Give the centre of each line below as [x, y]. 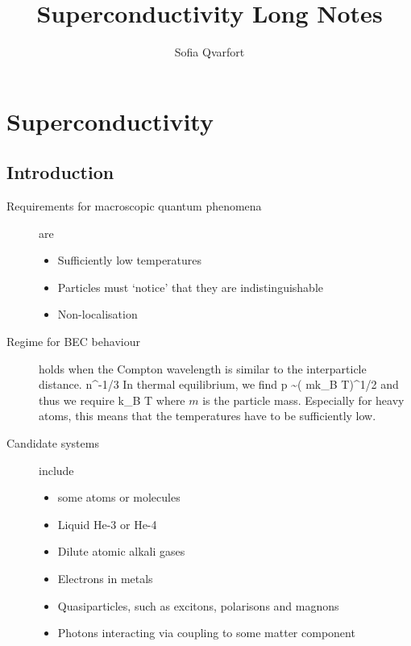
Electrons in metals [105, 579]
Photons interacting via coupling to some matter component [206, 633]
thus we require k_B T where [112, 400]
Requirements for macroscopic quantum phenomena [134, 206]
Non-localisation [98, 314]
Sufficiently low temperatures [130, 260]
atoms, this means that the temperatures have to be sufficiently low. [208, 416]
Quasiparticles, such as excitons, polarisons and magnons [198, 605]
